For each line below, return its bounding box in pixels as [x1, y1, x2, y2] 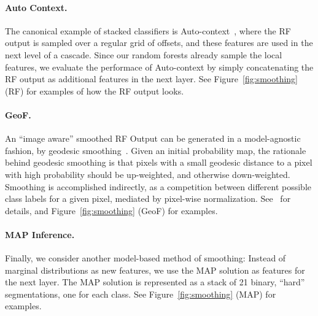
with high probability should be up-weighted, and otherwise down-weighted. [5, 168, 290, 180]
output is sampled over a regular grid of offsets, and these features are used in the [5, 36, 313, 49]
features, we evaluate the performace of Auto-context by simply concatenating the [5, 60, 314, 73]
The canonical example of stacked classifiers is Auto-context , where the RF [5, 24, 291, 37]
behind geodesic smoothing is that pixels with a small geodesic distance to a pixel [5, 156, 312, 169]
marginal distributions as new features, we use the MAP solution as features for [5, 263, 305, 276]
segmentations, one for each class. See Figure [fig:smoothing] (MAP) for [5, 287, 276, 300]
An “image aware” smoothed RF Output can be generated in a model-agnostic [5, 132, 301, 145]
